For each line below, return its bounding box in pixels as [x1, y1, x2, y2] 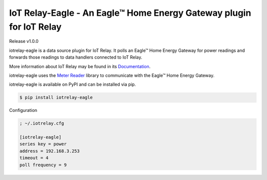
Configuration [9, 108, 38, 113]
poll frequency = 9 [19, 162, 67, 168]
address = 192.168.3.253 [19, 148, 80, 154]
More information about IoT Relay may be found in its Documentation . [9, 63, 151, 69]
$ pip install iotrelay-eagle [19, 95, 93, 101]
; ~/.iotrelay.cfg [19, 121, 64, 126]
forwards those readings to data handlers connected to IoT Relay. [9, 54, 143, 60]
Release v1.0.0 [9, 38, 39, 44]
